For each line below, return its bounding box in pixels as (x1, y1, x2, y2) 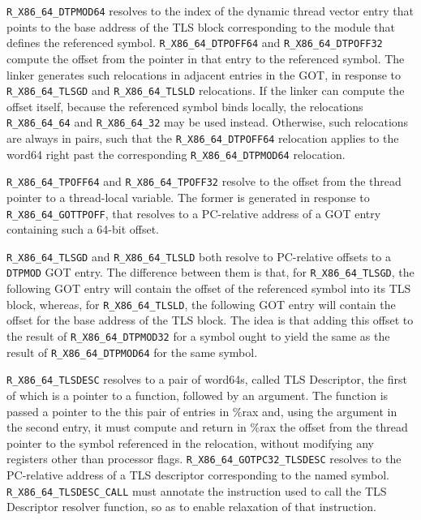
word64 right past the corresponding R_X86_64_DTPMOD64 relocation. (6, 145, 346, 162)
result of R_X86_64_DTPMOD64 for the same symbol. (6, 343, 258, 360)
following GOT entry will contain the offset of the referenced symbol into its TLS (6, 280, 411, 297)
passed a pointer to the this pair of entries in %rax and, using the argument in (6, 402, 397, 419)
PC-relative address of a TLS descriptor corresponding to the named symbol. (6, 466, 389, 483)
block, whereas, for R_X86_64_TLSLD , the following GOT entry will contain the (6, 295, 396, 312)
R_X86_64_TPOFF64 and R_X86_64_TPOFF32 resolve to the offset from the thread (6, 173, 402, 190)
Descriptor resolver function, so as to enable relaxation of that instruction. (6, 498, 376, 515)
